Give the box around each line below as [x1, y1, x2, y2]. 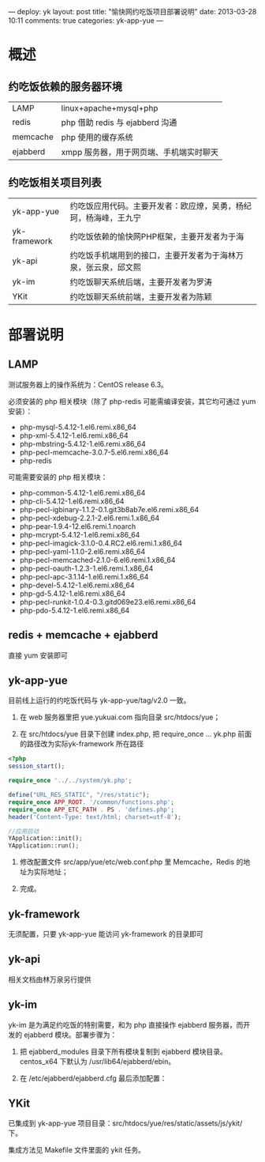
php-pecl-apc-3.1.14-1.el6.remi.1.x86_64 [19, 572, 149, 581]
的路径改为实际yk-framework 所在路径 [19, 739, 144, 749]
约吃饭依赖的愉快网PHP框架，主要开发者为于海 [69, 231, 244, 242]
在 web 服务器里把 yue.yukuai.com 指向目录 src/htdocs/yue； [19, 712, 221, 722]
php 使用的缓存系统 [61, 132, 133, 142]
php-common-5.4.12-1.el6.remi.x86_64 [19, 488, 146, 497]
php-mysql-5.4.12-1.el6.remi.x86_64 [19, 422, 136, 432]
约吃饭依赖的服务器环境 [8, 80, 122, 93]
